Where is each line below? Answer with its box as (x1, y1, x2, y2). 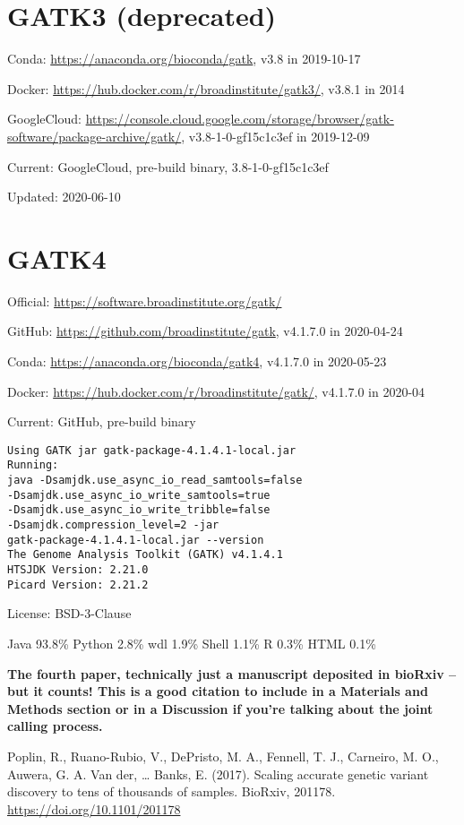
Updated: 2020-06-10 (7, 187, 121, 206)
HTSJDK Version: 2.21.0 (7, 563, 149, 577)
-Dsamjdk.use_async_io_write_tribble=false (7, 503, 271, 517)
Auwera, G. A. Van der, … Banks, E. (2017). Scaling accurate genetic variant (7, 764, 429, 783)
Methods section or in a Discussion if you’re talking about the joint (7, 699, 434, 718)
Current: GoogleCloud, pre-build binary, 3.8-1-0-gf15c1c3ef (7, 157, 329, 176)
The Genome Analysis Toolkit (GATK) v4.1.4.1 (7, 548, 283, 562)
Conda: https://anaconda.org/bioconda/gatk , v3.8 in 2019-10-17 (7, 49, 361, 68)
